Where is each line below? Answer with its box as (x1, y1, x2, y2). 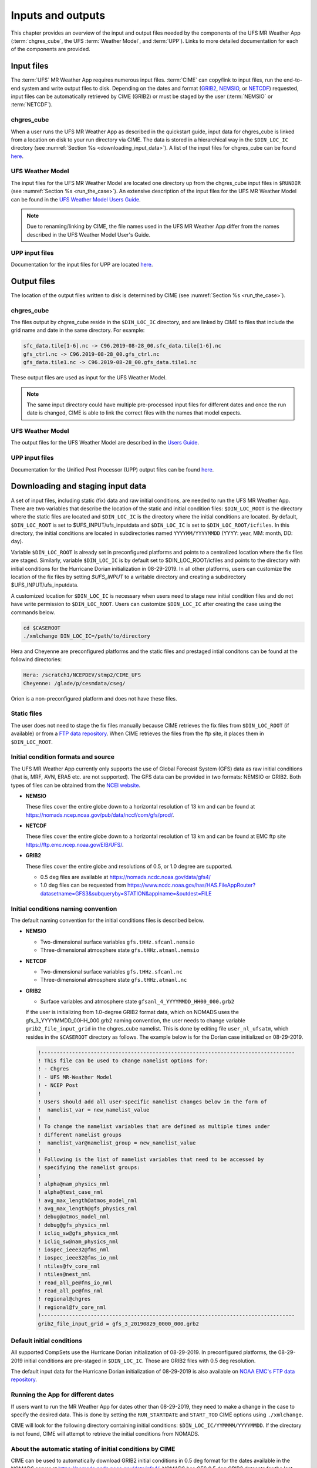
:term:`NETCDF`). (11, 101, 53, 108)
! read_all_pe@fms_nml (38, 1287, 103, 1294)
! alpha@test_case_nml (38, 1189, 103, 1196)
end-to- (283, 76, 302, 83)
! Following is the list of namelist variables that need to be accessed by (38, 1156, 264, 1163)
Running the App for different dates (11, 1390, 114, 1399)
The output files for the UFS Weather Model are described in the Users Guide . (11, 439, 200, 446)
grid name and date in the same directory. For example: (11, 326, 145, 334)
